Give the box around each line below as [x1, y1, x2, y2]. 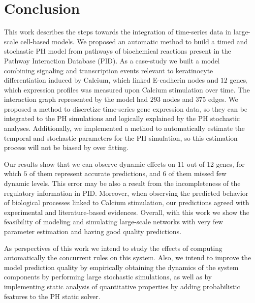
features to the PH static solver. [4, 291, 100, 301]
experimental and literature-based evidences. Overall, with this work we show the [4, 207, 250, 217]
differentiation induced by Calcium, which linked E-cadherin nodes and [4, 75, 219, 85]
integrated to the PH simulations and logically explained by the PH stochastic [4, 113, 240, 123]
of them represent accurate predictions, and [29, 168, 161, 179]
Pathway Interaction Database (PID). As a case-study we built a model [4, 55, 220, 65]
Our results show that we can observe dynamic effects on [4, 158, 176, 169]
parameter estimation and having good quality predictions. [4, 226, 182, 236]
